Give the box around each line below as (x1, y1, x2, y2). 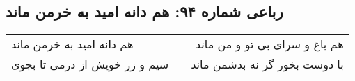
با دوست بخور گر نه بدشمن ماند (191, 56, 344, 73)
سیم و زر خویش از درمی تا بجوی (11, 56, 169, 73)
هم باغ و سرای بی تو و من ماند (195, 36, 344, 53)
